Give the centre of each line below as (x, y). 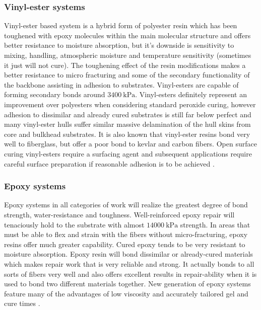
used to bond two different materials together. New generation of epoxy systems (127, 284)
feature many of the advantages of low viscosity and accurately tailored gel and (126, 293)
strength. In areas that (215, 224)
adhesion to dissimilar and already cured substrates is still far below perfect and (128, 114)
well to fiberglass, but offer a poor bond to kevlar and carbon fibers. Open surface (130, 144)
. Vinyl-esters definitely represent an (191, 94)
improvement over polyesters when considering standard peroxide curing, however (130, 104)
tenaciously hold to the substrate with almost (74, 224)
